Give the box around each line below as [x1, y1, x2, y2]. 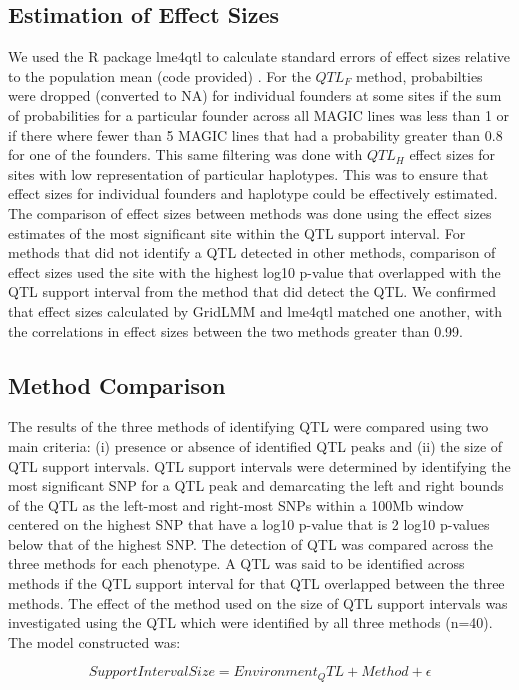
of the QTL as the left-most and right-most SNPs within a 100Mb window [8, 494, 464, 515]
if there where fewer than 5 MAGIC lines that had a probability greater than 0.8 [8, 124, 503, 145]
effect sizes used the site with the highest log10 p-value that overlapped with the [8, 261, 501, 282]
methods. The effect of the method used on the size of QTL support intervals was [8, 592, 508, 613]
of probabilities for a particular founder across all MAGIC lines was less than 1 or [8, 104, 510, 125]
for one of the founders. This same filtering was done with [8, 144, 363, 165]
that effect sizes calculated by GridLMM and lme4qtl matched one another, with [8, 300, 503, 321]
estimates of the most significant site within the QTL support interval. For [8, 222, 466, 243]
